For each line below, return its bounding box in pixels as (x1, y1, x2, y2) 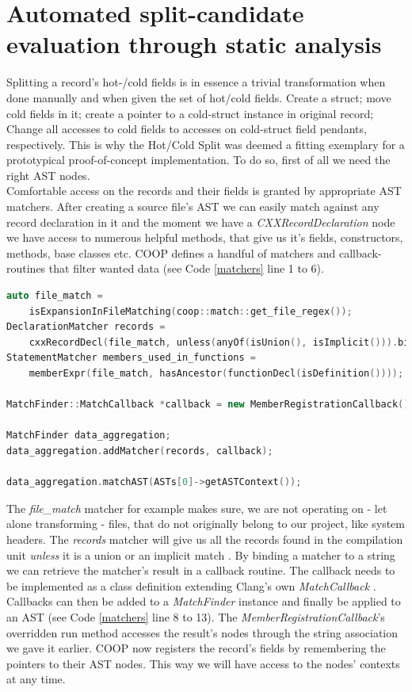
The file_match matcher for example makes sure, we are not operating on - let (6, 499, 387, 516)
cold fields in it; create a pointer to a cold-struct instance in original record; (6, 105, 374, 121)
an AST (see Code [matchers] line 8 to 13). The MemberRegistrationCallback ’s (6, 608, 385, 625)
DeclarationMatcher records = (6, 321, 166, 333)
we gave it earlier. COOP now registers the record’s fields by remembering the (6, 640, 386, 656)
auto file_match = (6, 290, 103, 302)
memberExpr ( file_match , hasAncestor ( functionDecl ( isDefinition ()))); (29, 368, 404, 379)
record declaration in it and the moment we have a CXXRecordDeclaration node (6, 213, 395, 230)
